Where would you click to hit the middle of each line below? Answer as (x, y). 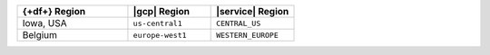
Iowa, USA (44, 23)
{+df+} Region (54, 11)
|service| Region (253, 11)
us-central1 (157, 23)
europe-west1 (160, 35)
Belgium (40, 35)
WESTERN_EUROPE (247, 35)
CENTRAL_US (239, 23)
